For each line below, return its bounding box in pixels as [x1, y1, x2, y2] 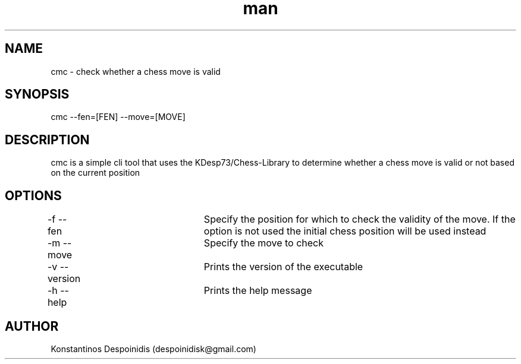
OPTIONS [5, 188, 62, 203]
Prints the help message [203, 284, 312, 297]
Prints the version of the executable [203, 261, 363, 273]
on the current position [51, 167, 140, 178]
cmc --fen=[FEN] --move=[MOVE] [51, 112, 186, 122]
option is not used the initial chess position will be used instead [203, 225, 487, 238]
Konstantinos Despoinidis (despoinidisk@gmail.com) [51, 343, 256, 354]
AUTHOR [5, 318, 59, 334]
